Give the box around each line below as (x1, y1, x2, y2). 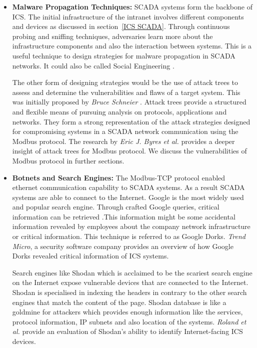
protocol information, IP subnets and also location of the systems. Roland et (12, 316, 246, 326)
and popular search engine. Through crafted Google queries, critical (12, 201, 219, 212)
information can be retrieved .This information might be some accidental (12, 211, 235, 221)
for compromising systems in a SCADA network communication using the (12, 126, 238, 136)
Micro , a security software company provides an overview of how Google (12, 240, 233, 251)
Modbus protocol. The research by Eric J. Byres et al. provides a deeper (12, 135, 235, 146)
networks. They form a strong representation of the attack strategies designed (12, 116, 250, 126)
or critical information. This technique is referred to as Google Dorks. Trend (12, 231, 246, 241)
